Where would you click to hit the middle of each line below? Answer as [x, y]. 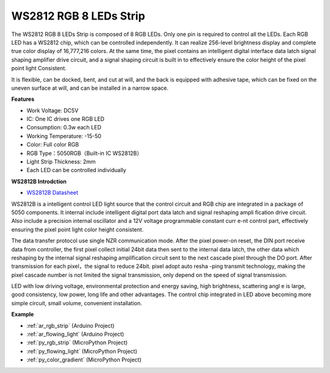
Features [23, 99]
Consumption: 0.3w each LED [64, 128]
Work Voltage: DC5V [53, 110]
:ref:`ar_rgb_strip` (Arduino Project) [71, 325]
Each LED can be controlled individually [76, 170]
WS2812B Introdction [39, 181]
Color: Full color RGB [53, 145]
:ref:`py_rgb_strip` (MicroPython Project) [77, 342]
